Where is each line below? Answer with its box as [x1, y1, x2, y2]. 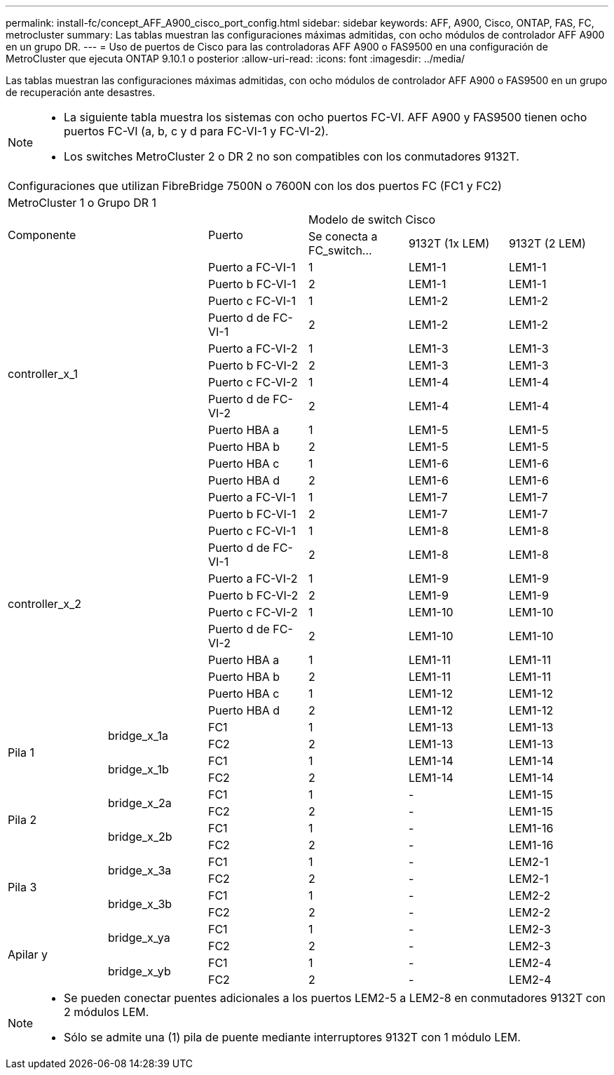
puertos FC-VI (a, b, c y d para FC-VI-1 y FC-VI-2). [64, 124, 329, 138]
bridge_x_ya [107, 931, 170, 945]
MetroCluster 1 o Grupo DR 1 [8, 196, 157, 210]
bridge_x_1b [107, 762, 169, 776]
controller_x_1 [8, 367, 78, 381]
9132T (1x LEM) [408, 236, 490, 250]
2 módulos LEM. [64, 1005, 149, 1019]
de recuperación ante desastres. [6, 86, 156, 98]
